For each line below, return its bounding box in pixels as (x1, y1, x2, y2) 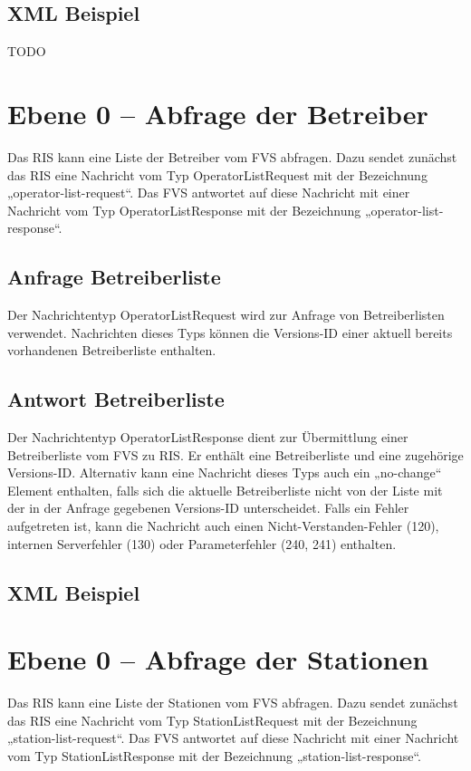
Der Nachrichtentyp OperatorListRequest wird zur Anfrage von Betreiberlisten (7, 305, 445, 324)
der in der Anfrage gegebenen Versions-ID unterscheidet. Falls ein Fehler (7, 498, 409, 517)
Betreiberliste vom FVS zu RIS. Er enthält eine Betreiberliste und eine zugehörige (7, 445, 464, 464)
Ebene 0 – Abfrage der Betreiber (7, 94, 428, 131)
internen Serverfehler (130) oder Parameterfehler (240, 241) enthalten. (7, 534, 397, 553)
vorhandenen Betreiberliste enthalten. (7, 341, 216, 360)
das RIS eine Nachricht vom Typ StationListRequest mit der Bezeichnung (7, 710, 418, 729)
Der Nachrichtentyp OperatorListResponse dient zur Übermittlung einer (7, 428, 409, 447)
